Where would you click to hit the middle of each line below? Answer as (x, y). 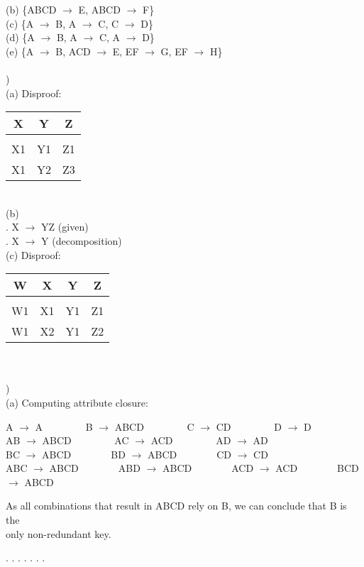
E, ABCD (99, 9)
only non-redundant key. (59, 533)
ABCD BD (84, 454)
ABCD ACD (208, 468)
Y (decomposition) (82, 240)
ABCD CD (189, 454)
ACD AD (191, 440)
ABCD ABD (95, 468)
